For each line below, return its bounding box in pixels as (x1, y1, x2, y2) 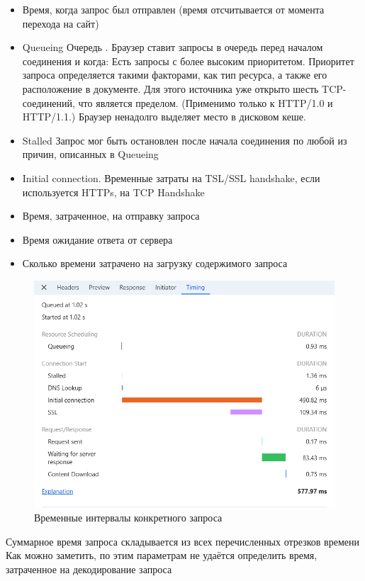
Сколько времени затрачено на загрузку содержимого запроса (22, 256, 288, 271)
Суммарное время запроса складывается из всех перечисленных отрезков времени (6, 534, 359, 548)
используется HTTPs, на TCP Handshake (22, 184, 205, 199)
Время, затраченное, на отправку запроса (22, 208, 200, 223)
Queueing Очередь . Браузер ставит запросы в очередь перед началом (22, 40, 323, 55)
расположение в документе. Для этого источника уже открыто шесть (22, 81, 319, 96)
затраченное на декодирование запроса (6, 561, 172, 576)
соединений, (22, 95, 75, 110)
